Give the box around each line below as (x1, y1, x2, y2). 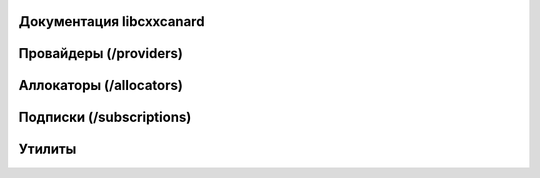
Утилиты (18, 141, 77, 158)
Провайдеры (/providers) (18, 45, 184, 62)
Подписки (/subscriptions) (18, 109, 192, 126)
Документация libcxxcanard (18, 13, 205, 30)
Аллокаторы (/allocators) (18, 77, 184, 94)
